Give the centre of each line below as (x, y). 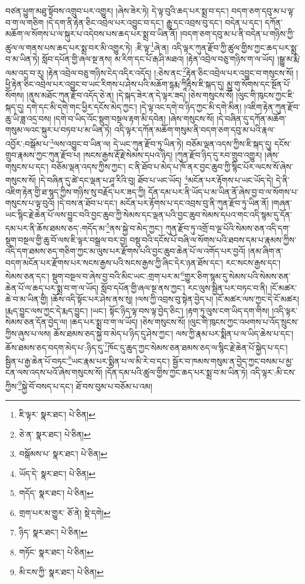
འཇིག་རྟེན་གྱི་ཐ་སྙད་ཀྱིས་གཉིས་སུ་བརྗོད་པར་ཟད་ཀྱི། (76, 191)
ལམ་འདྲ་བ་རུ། (25, 72)
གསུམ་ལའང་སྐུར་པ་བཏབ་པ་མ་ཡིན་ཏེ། (59, 130)
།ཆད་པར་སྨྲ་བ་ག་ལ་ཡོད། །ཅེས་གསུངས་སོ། (128, 322)
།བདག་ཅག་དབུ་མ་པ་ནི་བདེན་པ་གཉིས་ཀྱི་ (237, 34)
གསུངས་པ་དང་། (27, 166)
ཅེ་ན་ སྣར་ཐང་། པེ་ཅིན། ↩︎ (55, 434)
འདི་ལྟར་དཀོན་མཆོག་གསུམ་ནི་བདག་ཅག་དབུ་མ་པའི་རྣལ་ (195, 130)
